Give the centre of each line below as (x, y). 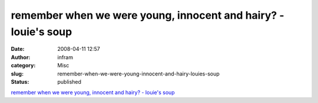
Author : (21, 57)
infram (65, 57)
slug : (17, 74)
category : (23, 66)
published (69, 81)
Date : (18, 49)
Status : (20, 81)
